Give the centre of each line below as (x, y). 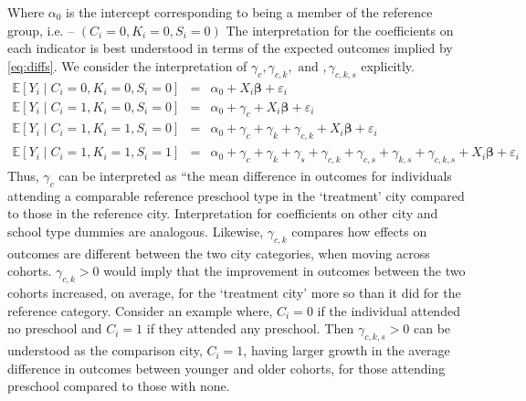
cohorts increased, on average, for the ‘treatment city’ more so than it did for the (234, 293)
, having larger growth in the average (347, 350)
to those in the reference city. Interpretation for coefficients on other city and (223, 213)
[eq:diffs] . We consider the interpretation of (127, 65)
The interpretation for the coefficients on (340, 30)
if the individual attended (389, 310)
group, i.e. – (41, 30)
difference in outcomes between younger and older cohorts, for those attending (226, 368)
